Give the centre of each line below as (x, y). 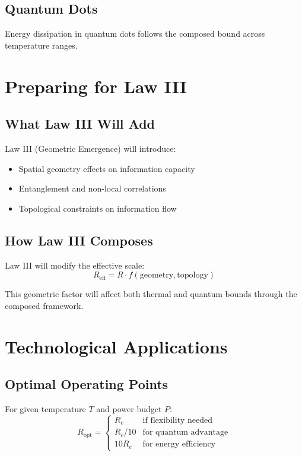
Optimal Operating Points (87, 384)
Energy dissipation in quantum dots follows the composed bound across (135, 34)
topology (193, 275)
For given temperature (45, 408)
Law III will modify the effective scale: (75, 265)
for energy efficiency (179, 444)
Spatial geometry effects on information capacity (107, 168)
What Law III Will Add (80, 124)
